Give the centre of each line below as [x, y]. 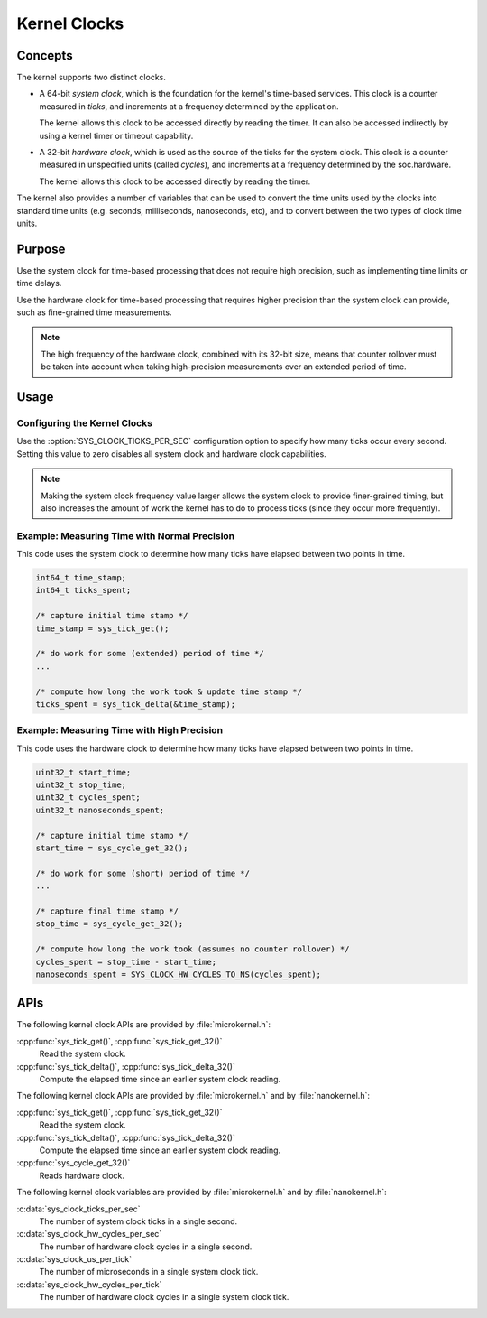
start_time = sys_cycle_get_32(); [112, 848]
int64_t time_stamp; [81, 578]
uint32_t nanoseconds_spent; [100, 810]
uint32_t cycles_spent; [88, 798]
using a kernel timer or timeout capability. [116, 135]
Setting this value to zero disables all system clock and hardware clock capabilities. [171, 454]
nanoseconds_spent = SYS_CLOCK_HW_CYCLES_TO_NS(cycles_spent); [179, 974]
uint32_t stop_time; [81, 785]
